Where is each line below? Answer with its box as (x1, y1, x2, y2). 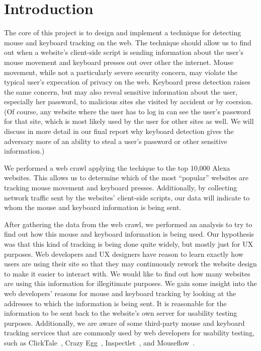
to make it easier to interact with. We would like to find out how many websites (4, 268, 250, 278)
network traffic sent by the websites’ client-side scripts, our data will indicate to (4, 192, 250, 202)
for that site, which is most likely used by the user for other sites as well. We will (4, 116, 254, 126)
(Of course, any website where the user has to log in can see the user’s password (4, 106, 251, 116)
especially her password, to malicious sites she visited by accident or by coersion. (4, 96, 253, 107)
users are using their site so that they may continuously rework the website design (4, 258, 257, 269)
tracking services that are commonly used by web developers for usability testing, (4, 327, 255, 338)
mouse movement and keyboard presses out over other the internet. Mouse (4, 56, 233, 67)
